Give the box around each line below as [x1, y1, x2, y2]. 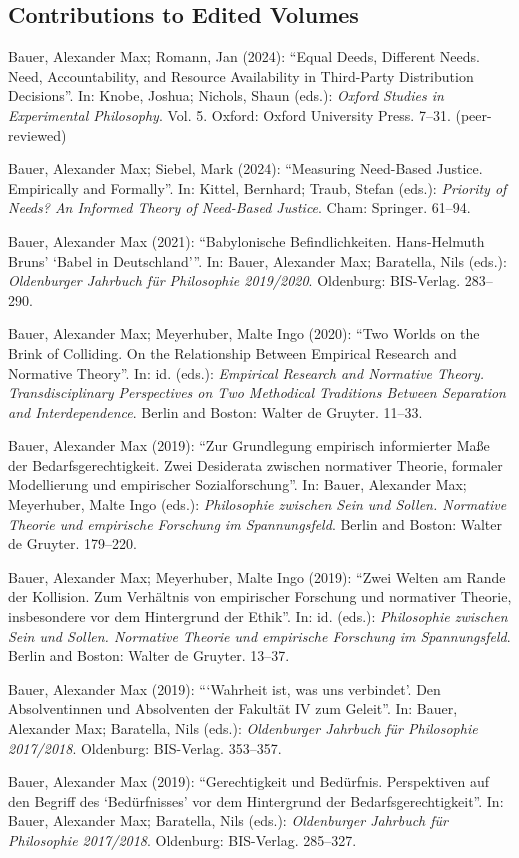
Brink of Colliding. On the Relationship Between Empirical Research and [8, 342, 457, 363]
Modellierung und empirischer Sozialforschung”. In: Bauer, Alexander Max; [8, 474, 467, 495]
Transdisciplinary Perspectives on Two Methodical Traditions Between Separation [8, 382, 506, 403]
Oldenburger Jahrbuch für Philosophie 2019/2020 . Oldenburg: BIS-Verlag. [8, 270, 461, 291]
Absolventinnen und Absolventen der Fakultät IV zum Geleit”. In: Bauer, [8, 698, 458, 719]
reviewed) [8, 124, 67, 145]
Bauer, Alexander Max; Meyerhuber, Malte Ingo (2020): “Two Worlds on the [8, 323, 480, 344]
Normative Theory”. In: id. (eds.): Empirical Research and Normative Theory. [8, 362, 485, 383]
